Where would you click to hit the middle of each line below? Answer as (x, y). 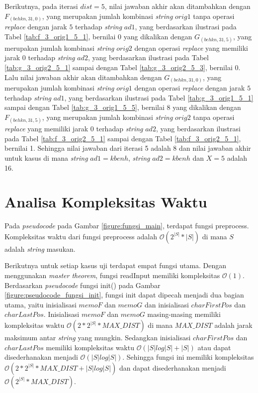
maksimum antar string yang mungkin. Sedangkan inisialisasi (98, 337)
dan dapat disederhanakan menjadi (172, 367)
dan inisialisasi (167, 304)
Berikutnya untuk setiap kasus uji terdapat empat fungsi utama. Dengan (116, 265)
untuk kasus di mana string (46, 157)
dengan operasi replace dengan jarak (190, 88)
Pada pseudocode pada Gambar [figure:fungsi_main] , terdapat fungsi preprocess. (127, 226)
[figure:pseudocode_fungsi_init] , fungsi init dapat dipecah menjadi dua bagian (124, 295)
